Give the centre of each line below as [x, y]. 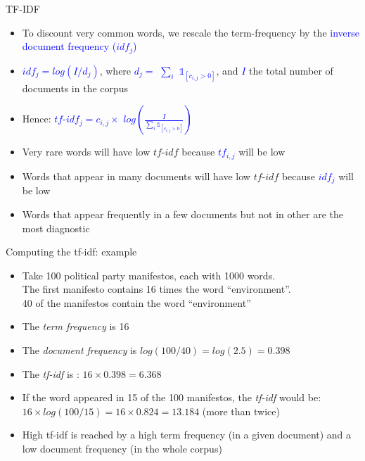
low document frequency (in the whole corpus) [122, 449]
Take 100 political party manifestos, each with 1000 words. [149, 275]
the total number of [291, 70]
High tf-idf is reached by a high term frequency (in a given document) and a [187, 435]
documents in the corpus [75, 88]
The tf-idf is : [51, 373]
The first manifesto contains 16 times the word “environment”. [156, 289]
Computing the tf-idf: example [71, 252]
